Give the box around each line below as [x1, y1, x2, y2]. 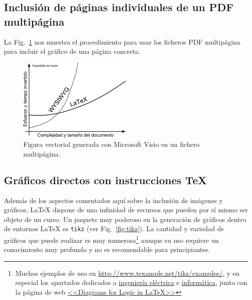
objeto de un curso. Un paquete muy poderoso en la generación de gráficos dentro [4, 214, 247, 224]
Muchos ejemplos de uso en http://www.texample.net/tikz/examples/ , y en [15, 268, 240, 278]
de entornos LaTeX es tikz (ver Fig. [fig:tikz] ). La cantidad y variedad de [4, 223, 224, 234]
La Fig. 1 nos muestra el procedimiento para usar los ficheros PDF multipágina [4, 36, 240, 47]
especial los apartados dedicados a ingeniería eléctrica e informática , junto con [15, 277, 248, 287]
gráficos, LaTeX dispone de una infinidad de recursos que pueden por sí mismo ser [4, 205, 248, 215]
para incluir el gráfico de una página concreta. [4, 46, 141, 56]
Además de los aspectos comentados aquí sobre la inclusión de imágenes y [4, 195, 223, 205]
